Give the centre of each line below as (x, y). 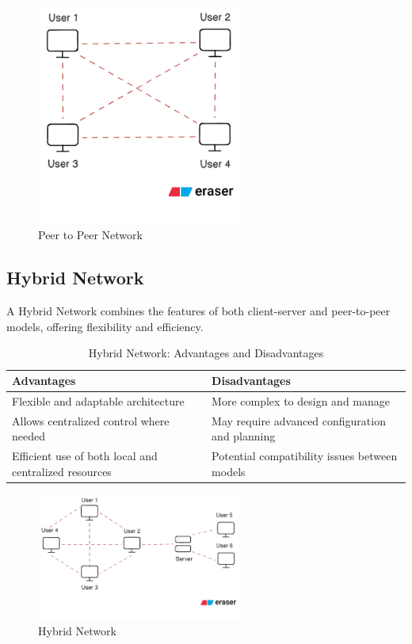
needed (29, 436)
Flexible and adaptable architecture (98, 400)
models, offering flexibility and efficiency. (105, 326)
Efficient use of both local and (85, 456)
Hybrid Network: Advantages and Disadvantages (206, 353)
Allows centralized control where (91, 420)
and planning (244, 436)
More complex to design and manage (301, 400)
